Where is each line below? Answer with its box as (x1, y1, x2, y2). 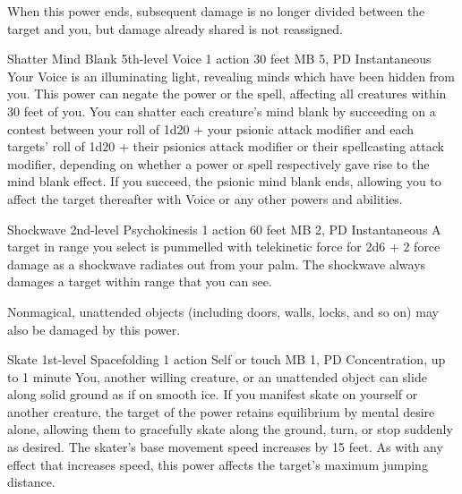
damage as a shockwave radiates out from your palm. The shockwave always (7, 254, 426, 273)
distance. (7, 473, 56, 491)
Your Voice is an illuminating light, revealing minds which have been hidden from (7, 66, 456, 85)
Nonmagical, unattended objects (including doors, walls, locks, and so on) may (7, 302, 439, 320)
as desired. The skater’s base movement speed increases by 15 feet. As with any (7, 438, 443, 456)
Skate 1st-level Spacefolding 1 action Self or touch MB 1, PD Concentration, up (7, 350, 446, 369)
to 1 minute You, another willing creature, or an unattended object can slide (7, 367, 427, 386)
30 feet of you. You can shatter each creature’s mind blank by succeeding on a (7, 101, 436, 120)
